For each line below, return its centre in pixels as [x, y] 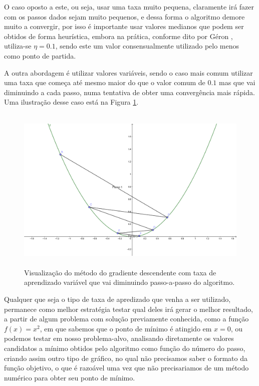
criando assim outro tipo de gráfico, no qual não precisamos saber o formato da [126, 358]
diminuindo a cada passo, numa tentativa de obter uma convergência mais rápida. [129, 92]
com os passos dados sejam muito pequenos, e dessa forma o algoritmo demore [124, 16]
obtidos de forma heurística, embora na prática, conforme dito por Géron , [118, 36]
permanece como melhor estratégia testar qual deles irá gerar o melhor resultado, [128, 309]
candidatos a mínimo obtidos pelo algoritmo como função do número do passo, [125, 348]
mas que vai [237, 82]
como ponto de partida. [40, 55]
